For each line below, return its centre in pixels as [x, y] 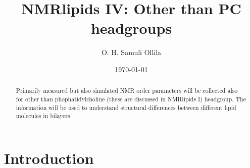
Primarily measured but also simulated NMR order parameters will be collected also [127, 91]
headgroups [131, 28]
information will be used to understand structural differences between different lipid [126, 107]
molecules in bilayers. [44, 116]
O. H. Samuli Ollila [131, 52]
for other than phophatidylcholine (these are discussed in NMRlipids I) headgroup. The [131, 99]
